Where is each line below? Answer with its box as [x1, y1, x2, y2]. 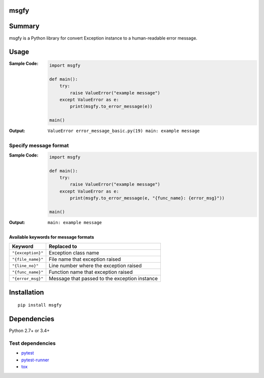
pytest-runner [21, 357, 49, 363]
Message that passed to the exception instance [48, 275, 158, 282]
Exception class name [48, 249, 100, 256]
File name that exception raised [48, 256, 121, 263]
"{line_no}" [12, 263, 39, 268]
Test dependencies [9, 340, 56, 347]
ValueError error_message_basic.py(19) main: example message [47, 128, 200, 134]
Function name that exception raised [48, 269, 133, 276]
